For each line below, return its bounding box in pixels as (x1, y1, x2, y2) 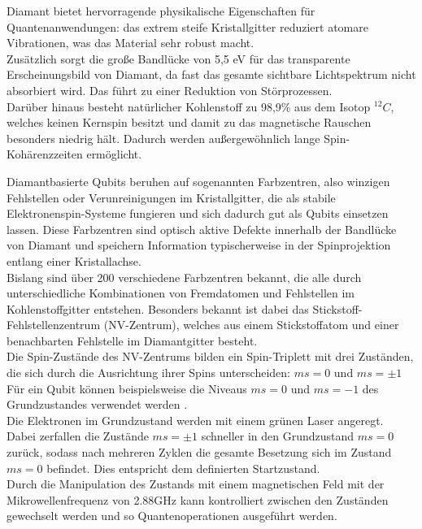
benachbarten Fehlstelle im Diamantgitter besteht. (7, 332, 258, 349)
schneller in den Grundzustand (201, 427, 355, 444)
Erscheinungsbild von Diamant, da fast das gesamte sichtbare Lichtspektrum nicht (7, 66, 416, 83)
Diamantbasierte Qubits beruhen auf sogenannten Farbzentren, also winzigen (7, 172, 390, 189)
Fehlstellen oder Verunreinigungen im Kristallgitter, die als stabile (7, 189, 336, 206)
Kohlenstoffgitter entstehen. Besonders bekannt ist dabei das (7, 300, 309, 317)
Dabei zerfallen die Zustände (7, 427, 149, 444)
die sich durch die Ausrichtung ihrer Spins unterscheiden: (7, 364, 290, 381)
